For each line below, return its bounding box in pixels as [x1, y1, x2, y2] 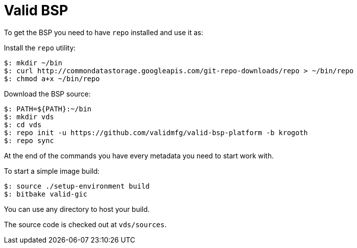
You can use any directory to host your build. [4, 204, 150, 213]
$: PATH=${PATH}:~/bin [4, 104, 92, 113]
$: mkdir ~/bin [4, 58, 63, 67]
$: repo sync [4, 136, 54, 145]
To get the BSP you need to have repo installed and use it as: [4, 28, 203, 37]
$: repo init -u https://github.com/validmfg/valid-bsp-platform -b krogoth [4, 128, 308, 137]
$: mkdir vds [4, 112, 54, 121]
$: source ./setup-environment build [4, 182, 150, 190]
